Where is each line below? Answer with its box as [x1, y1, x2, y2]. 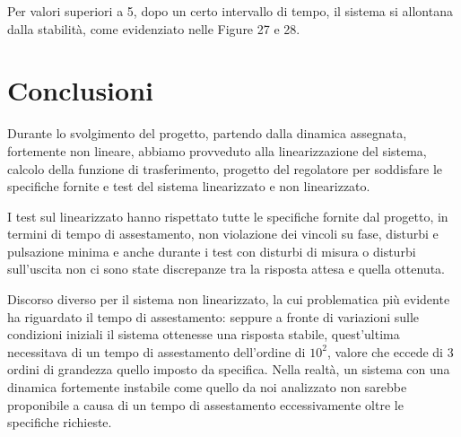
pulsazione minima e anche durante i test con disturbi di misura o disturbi [7, 241, 416, 260]
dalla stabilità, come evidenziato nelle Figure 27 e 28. [7, 19, 300, 38]
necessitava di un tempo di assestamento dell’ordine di [7, 342, 306, 361]
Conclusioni [7, 72, 153, 109]
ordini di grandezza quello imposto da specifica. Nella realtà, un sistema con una [7, 360, 450, 379]
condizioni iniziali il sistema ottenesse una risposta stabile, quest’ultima [7, 325, 400, 344]
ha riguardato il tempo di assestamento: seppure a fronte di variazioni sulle [7, 307, 420, 326]
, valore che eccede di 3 [326, 342, 454, 361]
